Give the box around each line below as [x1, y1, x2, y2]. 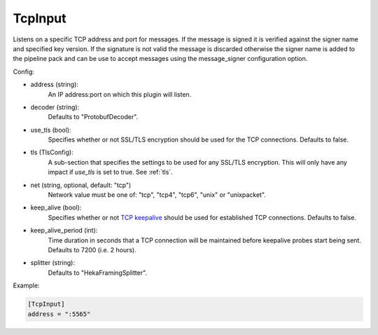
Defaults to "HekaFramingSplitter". [48, 268, 147, 277]
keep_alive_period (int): [30, 226, 98, 235]
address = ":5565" [27, 310, 91, 318]
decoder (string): [30, 102, 80, 111]
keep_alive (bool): [30, 203, 82, 212]
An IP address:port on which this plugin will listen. [48, 90, 192, 98]
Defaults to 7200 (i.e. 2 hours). [48, 245, 136, 254]
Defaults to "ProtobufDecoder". [48, 113, 139, 121]
